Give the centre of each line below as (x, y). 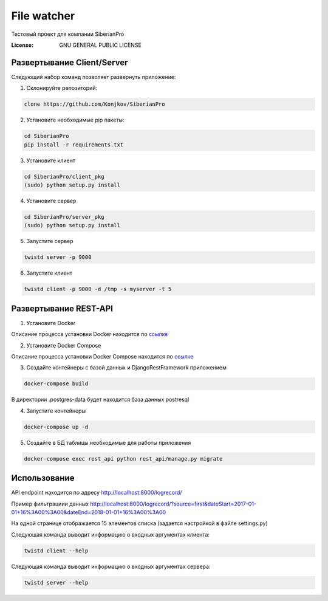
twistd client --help (56, 551)
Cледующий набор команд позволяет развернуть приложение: (94, 77)
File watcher (43, 16)
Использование (43, 478)
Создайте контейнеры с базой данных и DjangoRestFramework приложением (127, 368)
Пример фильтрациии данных (50, 504)
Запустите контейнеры (56, 411)
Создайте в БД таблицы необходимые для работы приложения (109, 442)
